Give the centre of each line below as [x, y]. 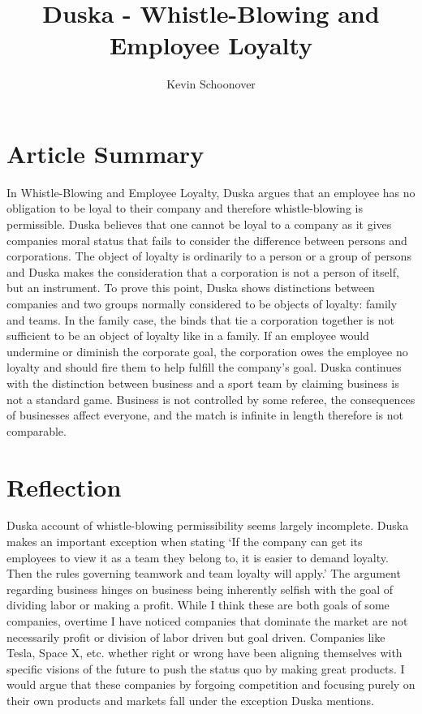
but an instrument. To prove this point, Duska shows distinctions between [191, 288]
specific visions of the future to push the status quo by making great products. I [206, 668]
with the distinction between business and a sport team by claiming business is [203, 383]
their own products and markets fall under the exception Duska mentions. [190, 700]
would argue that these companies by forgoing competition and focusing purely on [211, 684]
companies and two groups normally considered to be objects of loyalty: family [202, 303]
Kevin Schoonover [211, 84]
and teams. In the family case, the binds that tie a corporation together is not [200, 319]
